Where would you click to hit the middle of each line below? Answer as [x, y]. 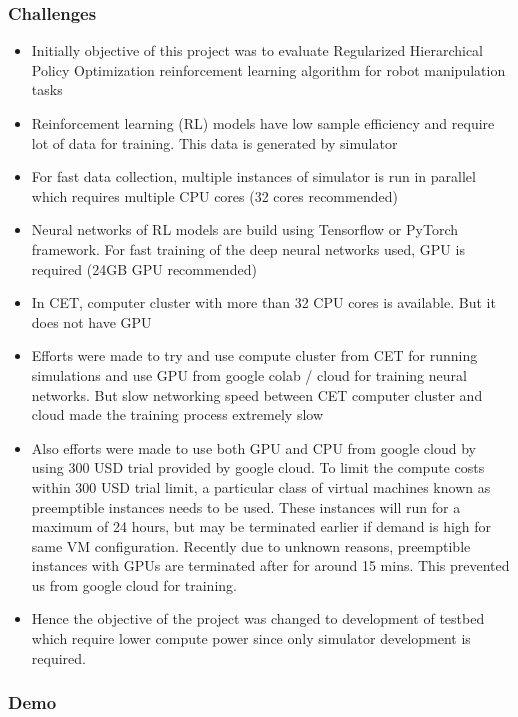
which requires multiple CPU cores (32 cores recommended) [214, 195]
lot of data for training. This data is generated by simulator [214, 142]
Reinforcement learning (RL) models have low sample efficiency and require [263, 123]
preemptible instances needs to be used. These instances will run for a [246, 506]
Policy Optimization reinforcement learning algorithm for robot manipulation [268, 69]
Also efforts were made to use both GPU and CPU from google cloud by [253, 447]
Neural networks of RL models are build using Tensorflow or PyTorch [244, 229]
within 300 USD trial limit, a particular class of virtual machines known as [261, 486]
